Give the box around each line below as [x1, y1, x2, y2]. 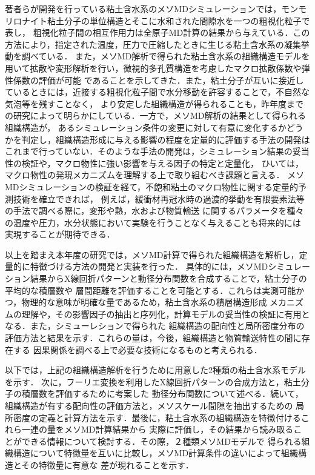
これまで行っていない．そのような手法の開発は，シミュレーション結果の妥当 [5, 145, 310, 158]
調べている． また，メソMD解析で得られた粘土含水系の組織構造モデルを [21, 50, 310, 62]
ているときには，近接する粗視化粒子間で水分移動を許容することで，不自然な [5, 85, 310, 98]
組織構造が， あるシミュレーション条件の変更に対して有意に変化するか [5, 121, 287, 133]
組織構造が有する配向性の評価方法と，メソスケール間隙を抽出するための [5, 399, 293, 411]
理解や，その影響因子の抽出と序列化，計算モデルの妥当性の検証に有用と [21, 307, 310, 320]
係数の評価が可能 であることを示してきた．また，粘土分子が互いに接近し [13, 73, 304, 86]
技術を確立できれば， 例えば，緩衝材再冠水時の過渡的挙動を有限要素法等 [13, 192, 305, 205]
